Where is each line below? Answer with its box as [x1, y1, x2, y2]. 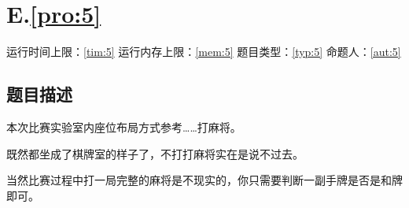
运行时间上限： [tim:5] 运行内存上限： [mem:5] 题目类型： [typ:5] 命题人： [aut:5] [6, 43, 401, 60]
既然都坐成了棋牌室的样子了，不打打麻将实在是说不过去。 [6, 145, 304, 162]
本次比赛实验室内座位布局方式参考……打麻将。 [6, 118, 241, 135]
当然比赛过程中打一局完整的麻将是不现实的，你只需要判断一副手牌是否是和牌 [6, 172, 403, 188]
